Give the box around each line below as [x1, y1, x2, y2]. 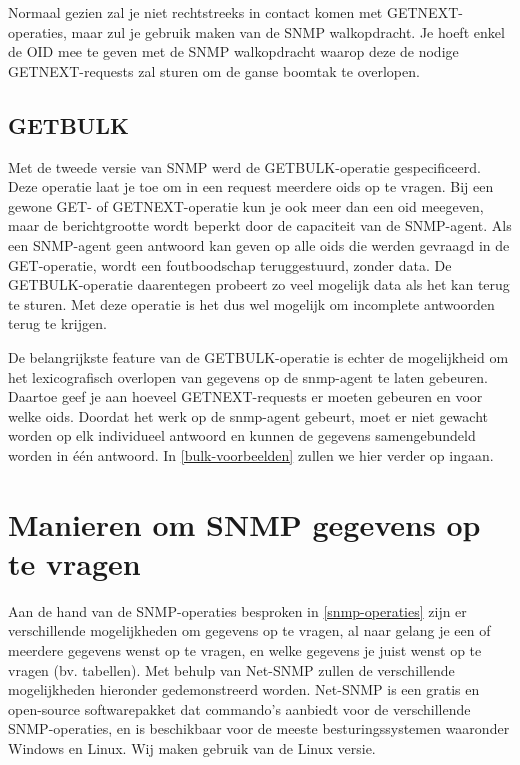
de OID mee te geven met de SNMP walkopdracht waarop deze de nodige [8, 41, 459, 62]
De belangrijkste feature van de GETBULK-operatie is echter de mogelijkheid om [8, 346, 509, 367]
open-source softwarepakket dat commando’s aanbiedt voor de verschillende [8, 698, 471, 719]
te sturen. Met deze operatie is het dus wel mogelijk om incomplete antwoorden [8, 293, 495, 314]
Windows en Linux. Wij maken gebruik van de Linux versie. [8, 737, 376, 758]
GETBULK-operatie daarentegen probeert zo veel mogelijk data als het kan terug [8, 274, 510, 295]
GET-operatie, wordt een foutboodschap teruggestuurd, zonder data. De [8, 254, 452, 275]
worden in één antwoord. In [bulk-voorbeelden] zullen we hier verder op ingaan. [8, 444, 494, 465]
